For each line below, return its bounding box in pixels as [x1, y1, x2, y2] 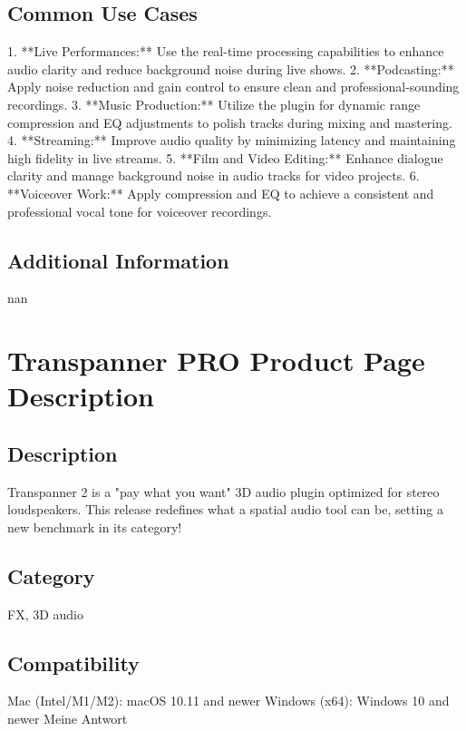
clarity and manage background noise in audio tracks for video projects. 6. [7, 166, 420, 185]
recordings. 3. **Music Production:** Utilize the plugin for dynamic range [7, 94, 421, 113]
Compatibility [7, 648, 140, 677]
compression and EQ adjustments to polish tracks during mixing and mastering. [7, 112, 452, 132]
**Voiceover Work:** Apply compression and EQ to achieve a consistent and [7, 183, 434, 202]
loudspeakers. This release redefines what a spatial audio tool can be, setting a [7, 500, 443, 519]
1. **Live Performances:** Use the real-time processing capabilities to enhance [7, 42, 444, 61]
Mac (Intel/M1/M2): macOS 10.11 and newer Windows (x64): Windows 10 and [7, 691, 450, 710]
